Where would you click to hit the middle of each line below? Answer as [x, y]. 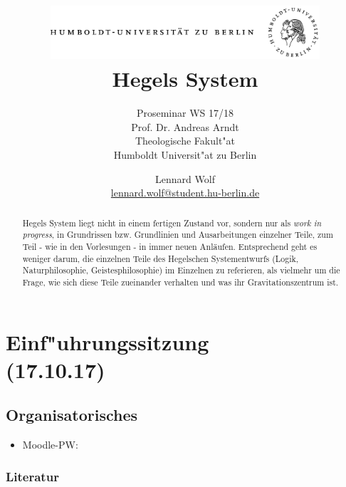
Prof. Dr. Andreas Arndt [185, 126]
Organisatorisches [72, 415]
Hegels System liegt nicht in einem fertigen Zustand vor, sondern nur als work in [172, 222]
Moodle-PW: [50, 445]
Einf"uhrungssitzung [108, 341]
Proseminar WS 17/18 [185, 113]
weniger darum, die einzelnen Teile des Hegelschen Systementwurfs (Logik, [161, 258]
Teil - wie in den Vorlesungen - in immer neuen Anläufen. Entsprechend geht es [170, 246]
